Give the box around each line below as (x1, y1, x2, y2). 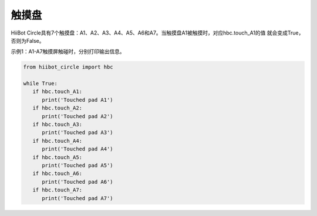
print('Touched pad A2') (42, 113, 114, 119)
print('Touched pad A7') (42, 195, 114, 201)
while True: (23, 80, 58, 87)
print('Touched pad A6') (42, 179, 114, 185)
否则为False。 (11, 37, 45, 44)
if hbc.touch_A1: (32, 88, 82, 95)
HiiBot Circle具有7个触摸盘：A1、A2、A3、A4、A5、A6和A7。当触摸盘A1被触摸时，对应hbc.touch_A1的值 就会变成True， (11, 29, 304, 36)
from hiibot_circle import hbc (23, 64, 114, 70)
